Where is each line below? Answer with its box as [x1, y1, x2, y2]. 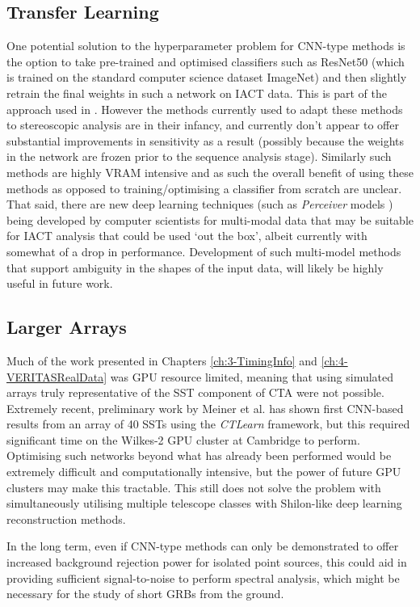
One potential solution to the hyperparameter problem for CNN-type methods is [6, 37, 405, 54]
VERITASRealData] [6, 368, 107, 385]
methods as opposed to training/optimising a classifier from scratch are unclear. [6, 179, 402, 196]
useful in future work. [6, 275, 113, 292]
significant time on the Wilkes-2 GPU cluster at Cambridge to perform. [6, 431, 360, 448]
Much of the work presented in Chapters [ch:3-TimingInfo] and [6, 352, 317, 369]
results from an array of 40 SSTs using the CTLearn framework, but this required [6, 415, 410, 432]
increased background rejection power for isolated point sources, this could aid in [6, 554, 407, 571]
